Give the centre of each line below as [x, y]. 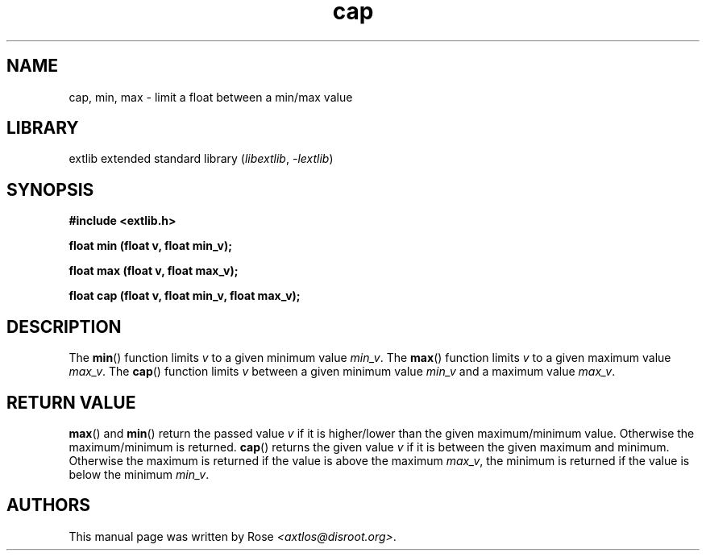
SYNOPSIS [50, 189]
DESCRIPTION [64, 326]
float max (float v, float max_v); [154, 271]
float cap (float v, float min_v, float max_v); [185, 296]
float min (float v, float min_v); [150, 246]
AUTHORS [49, 505]
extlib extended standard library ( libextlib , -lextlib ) [201, 159]
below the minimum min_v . [139, 474]
